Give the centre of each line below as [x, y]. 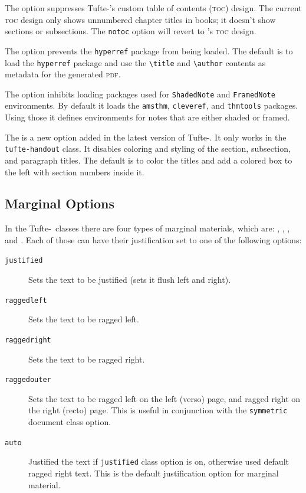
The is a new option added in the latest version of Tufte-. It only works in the [146, 137]
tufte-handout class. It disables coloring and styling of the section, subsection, [148, 148]
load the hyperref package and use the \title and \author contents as [135, 62]
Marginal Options [60, 203]
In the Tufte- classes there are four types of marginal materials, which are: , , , [147, 228]
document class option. [70, 422]
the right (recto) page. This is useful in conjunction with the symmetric [158, 410]
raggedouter [28, 380]
